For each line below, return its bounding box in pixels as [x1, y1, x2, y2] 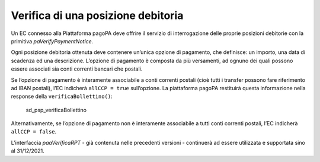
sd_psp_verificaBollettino [25, 106, 87, 113]
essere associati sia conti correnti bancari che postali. [11, 65, 143, 72]
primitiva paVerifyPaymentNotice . [11, 37, 94, 45]
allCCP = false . [11, 128, 57, 135]
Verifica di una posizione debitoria [11, 9, 184, 22]
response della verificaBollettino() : [11, 93, 113, 100]
